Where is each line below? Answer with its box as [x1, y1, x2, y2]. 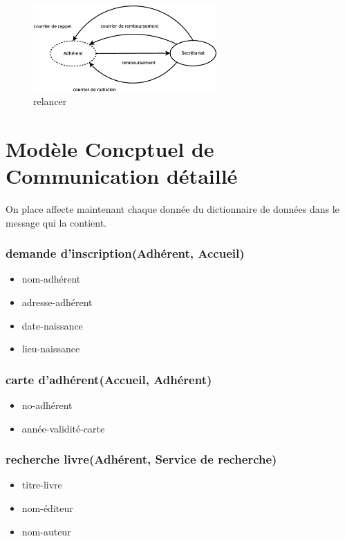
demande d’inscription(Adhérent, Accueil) [6, 245, 245, 262]
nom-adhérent [21, 272, 81, 286]
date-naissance [21, 318, 83, 332]
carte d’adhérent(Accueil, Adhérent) [6, 370, 212, 388]
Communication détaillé [6, 162, 238, 190]
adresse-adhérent [21, 295, 93, 310]
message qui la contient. [6, 215, 106, 229]
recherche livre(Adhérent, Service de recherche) [6, 450, 277, 468]
